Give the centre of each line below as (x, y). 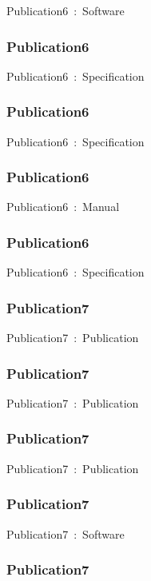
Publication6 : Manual (63, 207)
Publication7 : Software (66, 533)
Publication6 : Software (66, 10)
